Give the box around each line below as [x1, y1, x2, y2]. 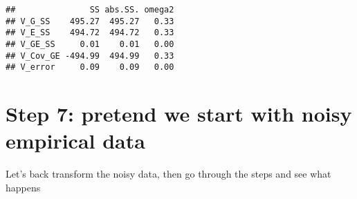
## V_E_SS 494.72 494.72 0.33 [6, 28, 174, 38]
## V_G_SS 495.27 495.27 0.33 [6, 16, 174, 26]
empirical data [6, 126, 145, 155]
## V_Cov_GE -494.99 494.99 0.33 [6, 50, 174, 61]
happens [6, 180, 41, 194]
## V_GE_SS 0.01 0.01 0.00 [6, 39, 174, 49]
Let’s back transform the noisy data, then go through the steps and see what [6, 167, 331, 181]
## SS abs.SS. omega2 [6, 5, 174, 15]
